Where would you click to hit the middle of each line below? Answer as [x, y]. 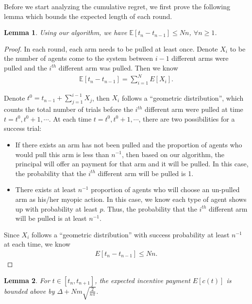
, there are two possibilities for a [187, 118]
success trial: [23, 128]
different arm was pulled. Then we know [118, 67]
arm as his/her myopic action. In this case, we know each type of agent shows [131, 199]
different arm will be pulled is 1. [146, 173]
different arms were [200, 58]
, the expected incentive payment [143, 280]
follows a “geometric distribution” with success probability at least [130, 234]
